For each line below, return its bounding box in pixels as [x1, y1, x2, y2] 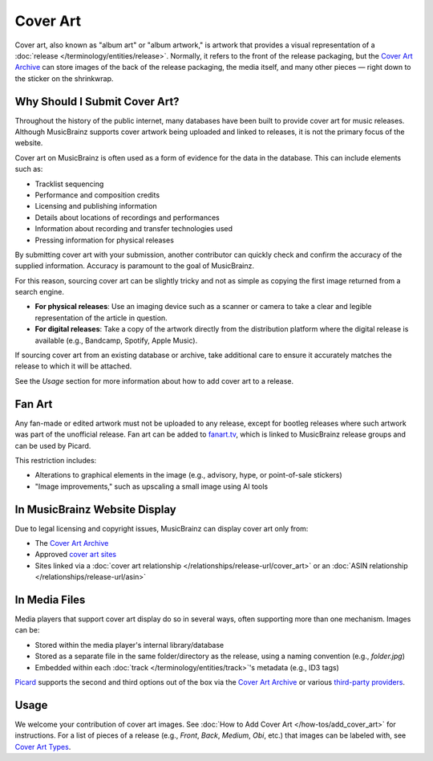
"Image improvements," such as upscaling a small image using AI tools [34, 482, 269, 491]
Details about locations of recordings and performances [34, 213, 221, 222]
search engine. [14, 287, 64, 297]
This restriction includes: [14, 455, 97, 465]
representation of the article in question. [34, 313, 168, 323]
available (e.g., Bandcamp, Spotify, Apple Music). [34, 336, 198, 345]
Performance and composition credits [34, 189, 160, 200]
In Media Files [14, 592, 86, 606]
